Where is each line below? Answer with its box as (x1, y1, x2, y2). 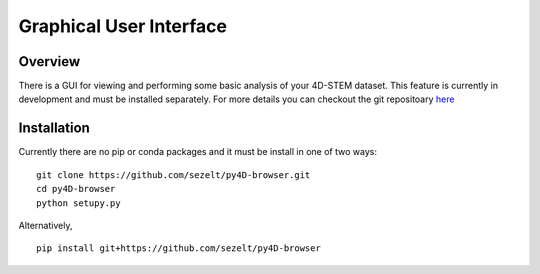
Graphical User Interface (18, 15, 227, 37)
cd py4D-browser (36, 183, 116, 195)
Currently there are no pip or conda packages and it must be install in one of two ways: (18, 146, 377, 158)
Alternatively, (18, 219, 73, 231)
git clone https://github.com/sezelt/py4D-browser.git (36, 169, 311, 180)
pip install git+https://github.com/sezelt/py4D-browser (36, 243, 322, 254)
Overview (18, 53, 81, 70)
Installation (18, 120, 90, 137)
